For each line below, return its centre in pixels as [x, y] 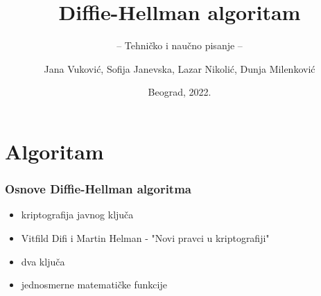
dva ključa [43, 261]
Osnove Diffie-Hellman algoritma [98, 189]
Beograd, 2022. [180, 92]
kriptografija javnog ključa [77, 215]
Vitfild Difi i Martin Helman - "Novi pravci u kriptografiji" [145, 237]
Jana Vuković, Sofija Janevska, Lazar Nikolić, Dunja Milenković [180, 68]
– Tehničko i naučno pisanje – [180, 45]
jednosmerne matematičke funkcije [94, 285]
